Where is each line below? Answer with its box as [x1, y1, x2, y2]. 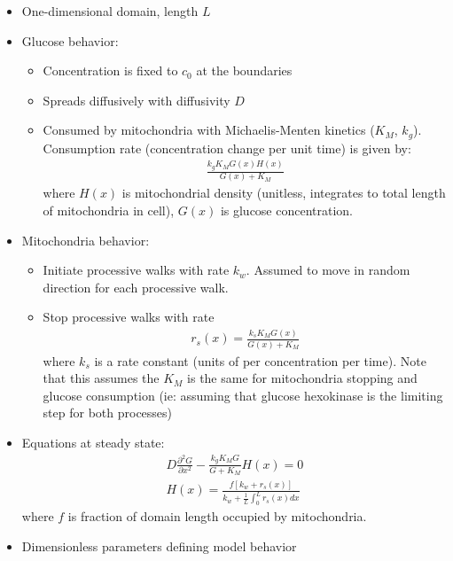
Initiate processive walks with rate [43, 261, 230, 279]
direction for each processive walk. [43, 277, 229, 296]
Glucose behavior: [21, 31, 119, 50]
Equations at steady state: [21, 433, 165, 452]
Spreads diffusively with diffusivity [43, 90, 230, 109]
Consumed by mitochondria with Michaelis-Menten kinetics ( [43, 121, 375, 139]
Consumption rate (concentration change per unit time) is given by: [43, 138, 411, 157]
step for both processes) [43, 403, 173, 422]
